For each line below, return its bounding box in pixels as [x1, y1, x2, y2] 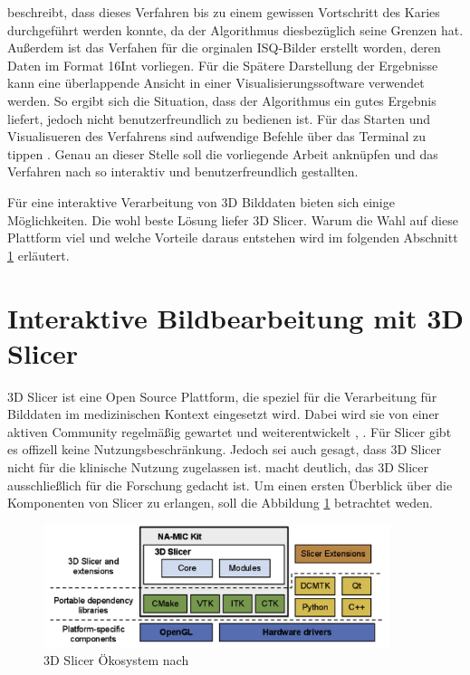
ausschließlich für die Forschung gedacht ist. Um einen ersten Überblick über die [7, 475, 453, 494]
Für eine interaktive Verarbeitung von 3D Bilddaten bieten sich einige [7, 192, 395, 211]
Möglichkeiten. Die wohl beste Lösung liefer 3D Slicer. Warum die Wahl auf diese [7, 210, 458, 229]
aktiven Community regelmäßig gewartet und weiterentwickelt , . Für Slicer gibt [7, 422, 452, 441]
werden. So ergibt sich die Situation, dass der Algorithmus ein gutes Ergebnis [7, 90, 436, 109]
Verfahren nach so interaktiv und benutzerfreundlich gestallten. [7, 162, 359, 181]
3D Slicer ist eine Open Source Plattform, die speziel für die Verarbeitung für [7, 386, 437, 405]
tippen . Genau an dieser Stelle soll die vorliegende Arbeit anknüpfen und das [7, 144, 438, 163]
